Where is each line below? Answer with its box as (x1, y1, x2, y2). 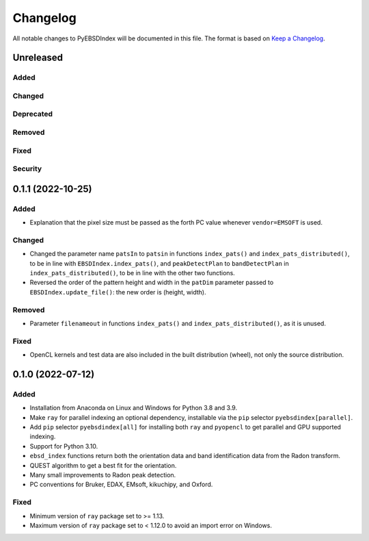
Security (12, 164, 42, 174)
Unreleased (12, 52, 64, 64)
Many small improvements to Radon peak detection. (29, 470, 176, 479)
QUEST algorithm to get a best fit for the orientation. (29, 461, 177, 469)
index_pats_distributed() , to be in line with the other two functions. (29, 269, 235, 277)
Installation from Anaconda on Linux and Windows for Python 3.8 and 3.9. (29, 404, 238, 412)
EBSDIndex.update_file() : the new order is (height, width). (29, 288, 206, 296)
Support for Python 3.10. (29, 442, 98, 450)
